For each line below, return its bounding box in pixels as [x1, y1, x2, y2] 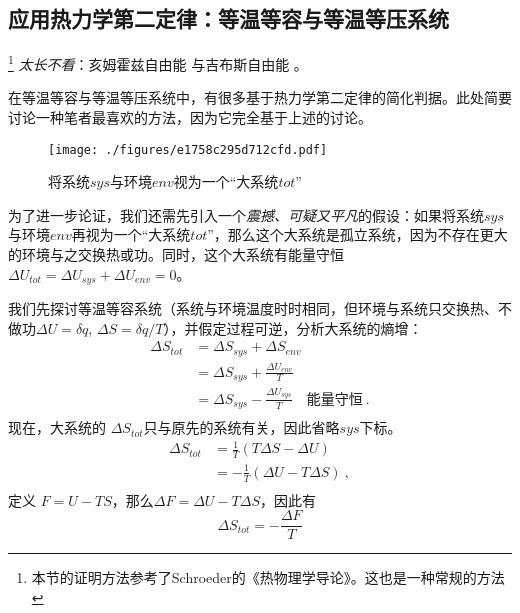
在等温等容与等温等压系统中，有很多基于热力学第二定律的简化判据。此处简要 [8, 87, 512, 108]
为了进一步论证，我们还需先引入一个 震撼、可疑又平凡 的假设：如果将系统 [8, 204, 484, 225]
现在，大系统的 [8, 417, 106, 438]
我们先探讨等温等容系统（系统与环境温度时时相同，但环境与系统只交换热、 [8, 298, 498, 319]
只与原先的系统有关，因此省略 [143, 417, 340, 438]
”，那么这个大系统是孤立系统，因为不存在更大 [207, 224, 508, 245]
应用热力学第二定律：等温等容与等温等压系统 [8, 3, 449, 34]
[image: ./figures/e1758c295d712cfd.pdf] [48, 142, 328, 157]
